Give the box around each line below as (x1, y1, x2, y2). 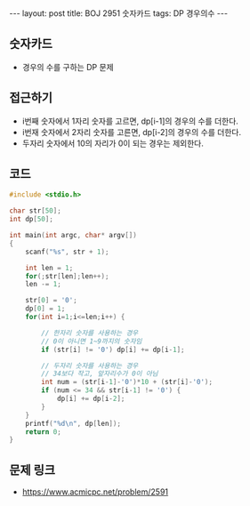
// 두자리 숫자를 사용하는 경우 (41, 361, 139, 370)
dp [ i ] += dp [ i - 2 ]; (56, 394, 125, 404)
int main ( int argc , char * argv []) (9, 231, 138, 240)
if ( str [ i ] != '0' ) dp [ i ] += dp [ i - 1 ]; (41, 345, 185, 354)
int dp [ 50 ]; (9, 215, 53, 224)
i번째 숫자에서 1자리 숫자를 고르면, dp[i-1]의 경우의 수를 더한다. (21, 116, 238, 126)
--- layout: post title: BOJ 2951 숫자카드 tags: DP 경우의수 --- (9, 8, 229, 19)
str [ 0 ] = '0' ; (25, 296, 77, 305)
